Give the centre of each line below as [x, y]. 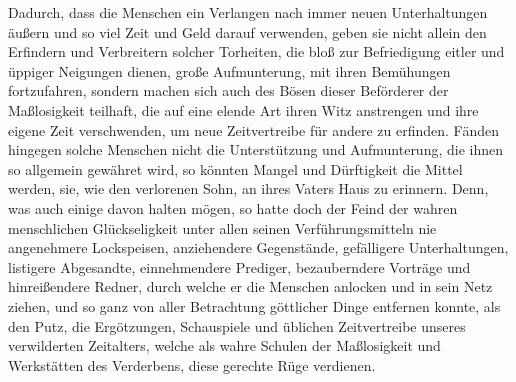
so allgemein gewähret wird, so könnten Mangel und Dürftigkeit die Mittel [235, 168]
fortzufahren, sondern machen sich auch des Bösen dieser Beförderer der [228, 90]
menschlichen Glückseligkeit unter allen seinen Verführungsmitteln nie [222, 227]
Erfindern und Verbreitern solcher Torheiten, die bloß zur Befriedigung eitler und [256, 51]
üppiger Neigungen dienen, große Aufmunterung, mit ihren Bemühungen [229, 70]
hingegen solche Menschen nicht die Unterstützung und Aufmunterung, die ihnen [256, 149]
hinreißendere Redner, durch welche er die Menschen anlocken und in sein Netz [250, 286]
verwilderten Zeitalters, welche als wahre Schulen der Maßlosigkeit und [224, 345]
